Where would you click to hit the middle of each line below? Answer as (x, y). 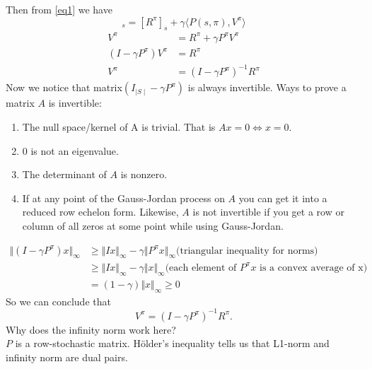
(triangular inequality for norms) (247, 251)
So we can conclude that (58, 301)
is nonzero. (144, 174)
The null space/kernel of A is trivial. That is (119, 127)
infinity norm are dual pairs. (67, 357)
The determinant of (64, 174)
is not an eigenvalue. (75, 150)
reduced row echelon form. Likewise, (100, 212)
